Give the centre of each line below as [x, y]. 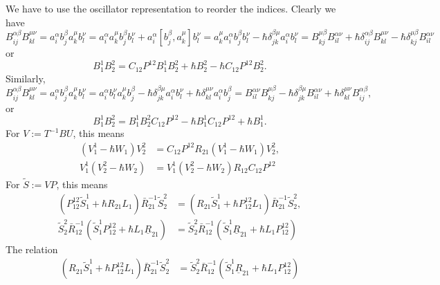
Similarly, [26, 78]
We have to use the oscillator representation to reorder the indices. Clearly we [171, 8]
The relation [32, 249]
